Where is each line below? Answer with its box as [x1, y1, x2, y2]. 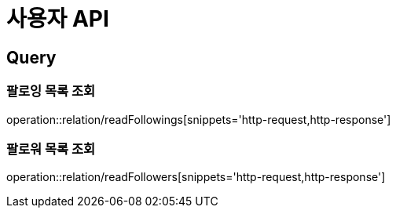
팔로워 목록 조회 [6, 140, 96, 157]
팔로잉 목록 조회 [6, 83, 96, 100]
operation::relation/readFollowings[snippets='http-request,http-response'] [6, 112, 391, 126]
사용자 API [6, 5, 109, 32]
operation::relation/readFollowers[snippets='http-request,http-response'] [6, 170, 386, 184]
